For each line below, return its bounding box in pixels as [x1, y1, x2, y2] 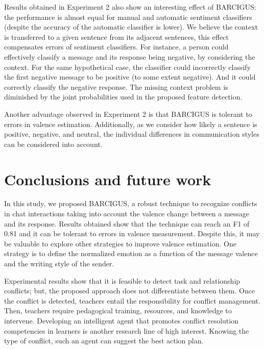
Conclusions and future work [4, 168, 211, 189]
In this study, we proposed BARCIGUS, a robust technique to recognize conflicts [4, 198, 257, 209]
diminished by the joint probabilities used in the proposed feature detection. [4, 91, 243, 102]
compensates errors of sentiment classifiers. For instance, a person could [4, 41, 229, 52]
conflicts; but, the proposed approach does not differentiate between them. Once [4, 285, 255, 296]
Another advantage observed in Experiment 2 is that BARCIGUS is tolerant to [4, 108, 252, 119]
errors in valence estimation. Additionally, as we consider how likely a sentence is [4, 118, 257, 129]
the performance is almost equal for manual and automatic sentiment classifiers [4, 11, 252, 22]
